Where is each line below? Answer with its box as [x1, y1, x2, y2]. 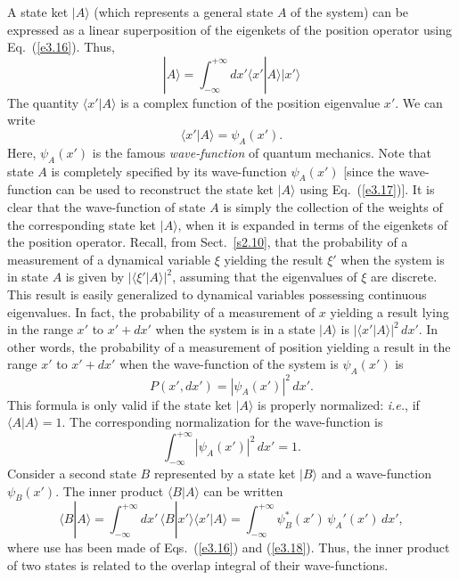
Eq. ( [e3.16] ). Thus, [7, 37, 115, 56]
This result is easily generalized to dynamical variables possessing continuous [7, 284, 427, 303]
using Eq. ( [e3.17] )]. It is [299, 180, 435, 199]
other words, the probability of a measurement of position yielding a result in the [7, 337, 451, 355]
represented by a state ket [153, 464, 296, 483]
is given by [65, 267, 125, 286]
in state [7, 267, 48, 286]
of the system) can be [291, 3, 409, 20]
